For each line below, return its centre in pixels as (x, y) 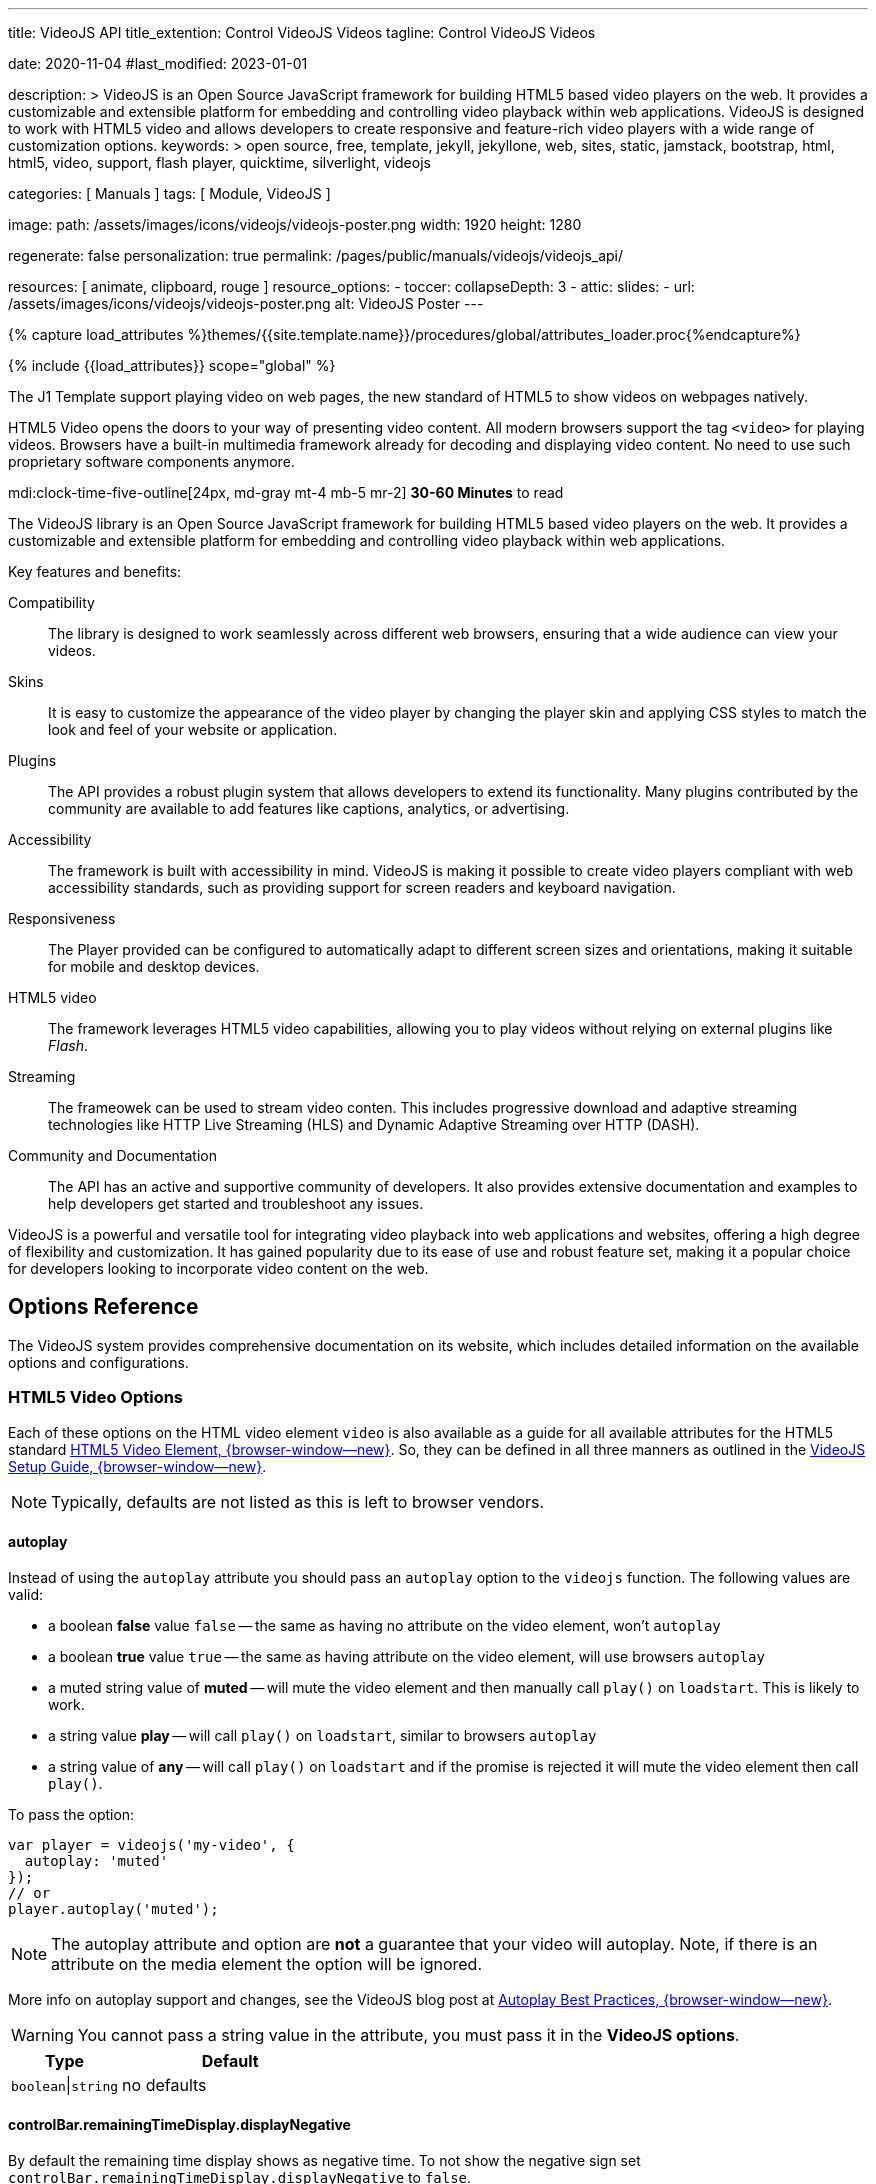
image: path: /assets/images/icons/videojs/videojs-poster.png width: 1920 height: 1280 (295, 224)
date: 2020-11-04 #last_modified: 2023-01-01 (158, 63)
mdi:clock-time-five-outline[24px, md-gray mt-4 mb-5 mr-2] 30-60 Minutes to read (286, 492)
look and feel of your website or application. (193, 729)
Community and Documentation (113, 1155)
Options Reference (103, 1307)
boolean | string (65, 2084)
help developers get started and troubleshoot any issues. (236, 1203)
